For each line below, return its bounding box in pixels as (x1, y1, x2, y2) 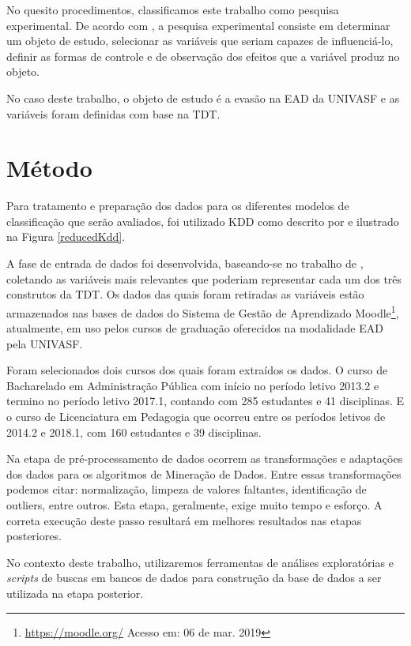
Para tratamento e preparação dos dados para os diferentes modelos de (6, 197, 349, 214)
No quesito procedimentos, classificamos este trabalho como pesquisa (6, 2, 339, 17)
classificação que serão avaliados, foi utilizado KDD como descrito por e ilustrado (6, 212, 399, 229)
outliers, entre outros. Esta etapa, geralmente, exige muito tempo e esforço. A (6, 497, 383, 513)
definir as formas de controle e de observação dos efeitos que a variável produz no (6, 47, 400, 64)
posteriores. (6, 528, 62, 544)
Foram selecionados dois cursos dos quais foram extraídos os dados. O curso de (6, 362, 388, 378)
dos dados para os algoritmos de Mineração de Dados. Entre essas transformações (6, 465, 402, 482)
